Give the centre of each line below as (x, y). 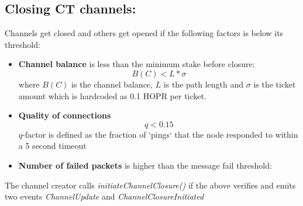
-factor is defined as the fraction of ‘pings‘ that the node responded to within (160, 134)
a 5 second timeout (52, 146)
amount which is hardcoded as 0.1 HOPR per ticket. (112, 95)
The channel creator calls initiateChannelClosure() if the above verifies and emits (150, 185)
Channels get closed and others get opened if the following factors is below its (144, 33)
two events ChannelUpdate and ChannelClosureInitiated (104, 196)
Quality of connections (65, 115)
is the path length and (204, 84)
